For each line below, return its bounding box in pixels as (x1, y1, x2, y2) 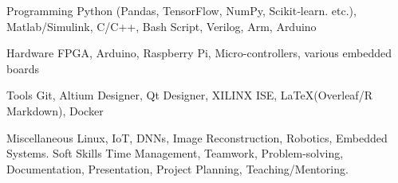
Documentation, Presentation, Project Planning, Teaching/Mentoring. (6, 160, 349, 177)
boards (6, 60, 39, 76)
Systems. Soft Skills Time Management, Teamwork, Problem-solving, (6, 145, 344, 162)
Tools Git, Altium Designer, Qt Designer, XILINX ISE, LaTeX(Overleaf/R (6, 87, 372, 103)
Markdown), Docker (6, 102, 104, 119)
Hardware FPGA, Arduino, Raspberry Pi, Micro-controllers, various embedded (6, 45, 392, 61)
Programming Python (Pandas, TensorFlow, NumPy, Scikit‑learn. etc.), (6, 2, 357, 18)
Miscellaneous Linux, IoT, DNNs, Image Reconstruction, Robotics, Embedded (6, 129, 388, 146)
